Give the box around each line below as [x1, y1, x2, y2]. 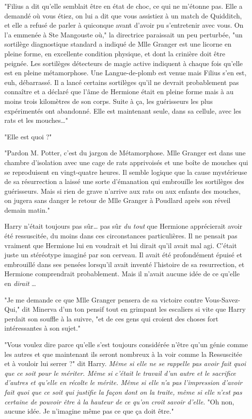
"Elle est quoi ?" [4, 131, 52, 141]
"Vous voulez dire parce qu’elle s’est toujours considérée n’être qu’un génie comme [4, 339, 248, 349]
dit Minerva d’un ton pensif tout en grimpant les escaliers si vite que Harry [22, 304, 246, 314]
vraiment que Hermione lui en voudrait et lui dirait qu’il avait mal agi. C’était [4, 240, 237, 250]
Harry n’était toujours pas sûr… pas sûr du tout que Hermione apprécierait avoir [4, 221, 242, 231]
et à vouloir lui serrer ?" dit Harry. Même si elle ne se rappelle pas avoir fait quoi [4, 358, 246, 369]
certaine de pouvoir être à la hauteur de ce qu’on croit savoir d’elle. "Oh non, [4, 396, 235, 406]
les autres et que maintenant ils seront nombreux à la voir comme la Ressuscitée [4, 349, 242, 359]
